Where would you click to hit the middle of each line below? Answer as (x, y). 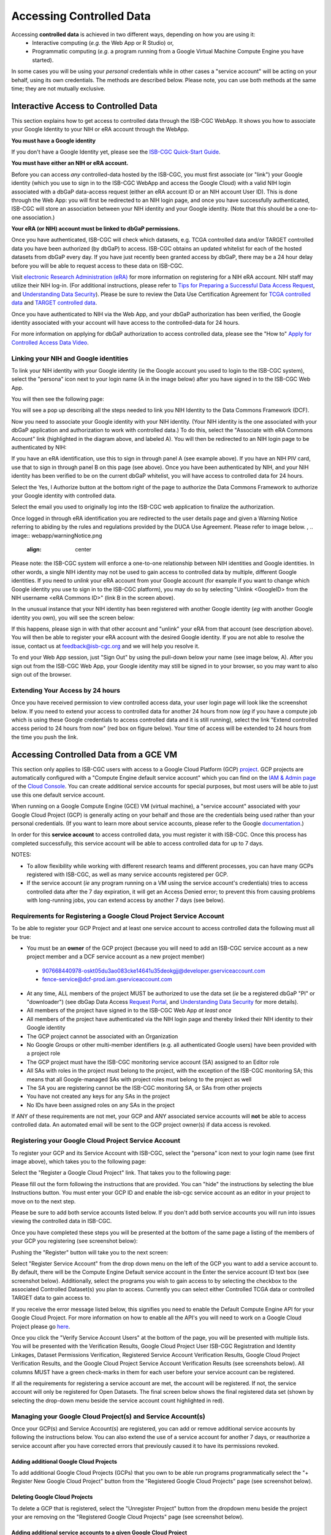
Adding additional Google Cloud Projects (64, 1461)
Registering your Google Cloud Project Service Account (96, 1141)
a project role (44, 1054)
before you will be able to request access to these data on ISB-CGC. (97, 266)
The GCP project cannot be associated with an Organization (102, 1036)
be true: (21, 937)
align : (34, 549)
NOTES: (21, 855)
